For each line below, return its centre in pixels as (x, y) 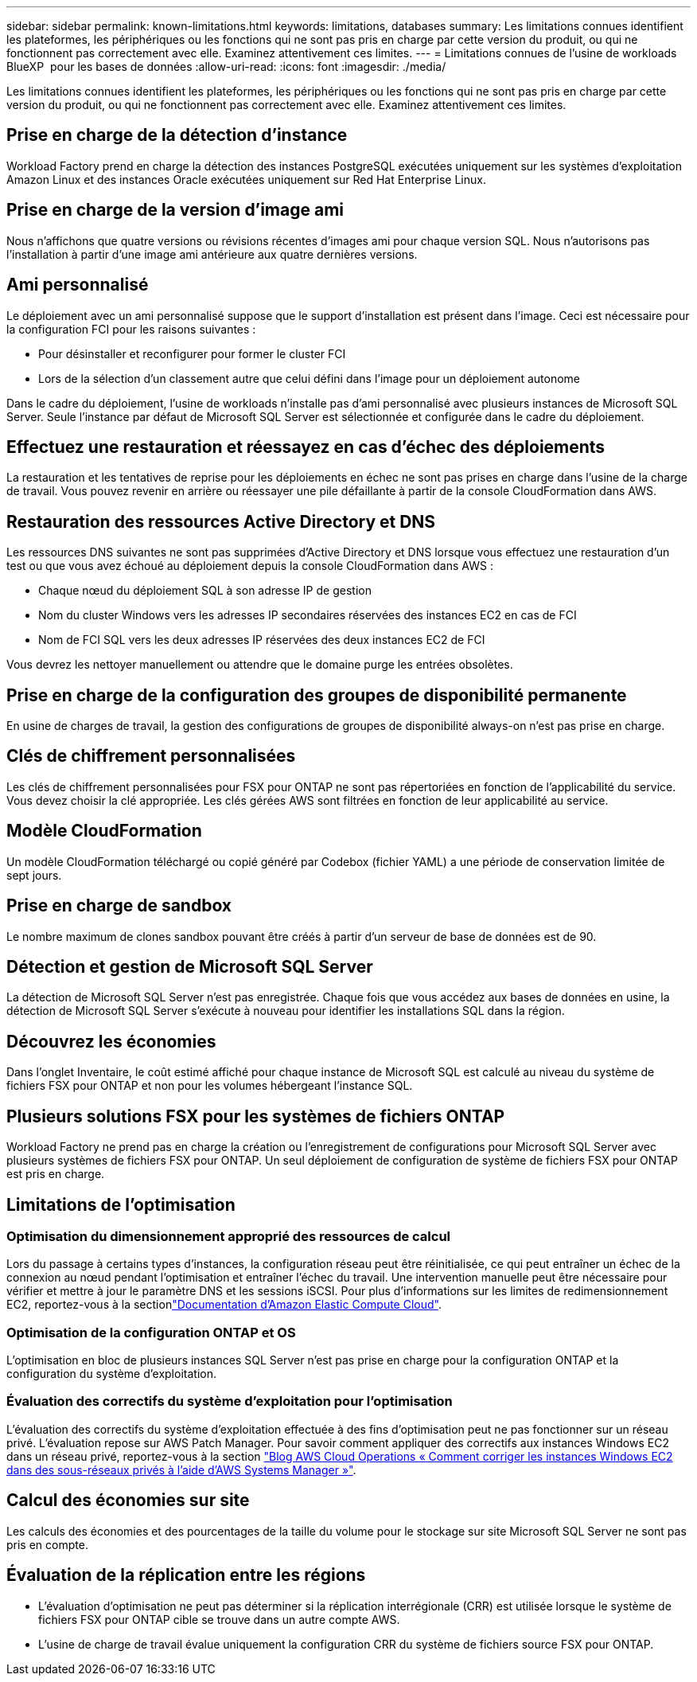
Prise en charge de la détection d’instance (177, 135)
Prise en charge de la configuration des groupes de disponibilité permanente (317, 695)
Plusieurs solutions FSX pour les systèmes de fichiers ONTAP (256, 1116)
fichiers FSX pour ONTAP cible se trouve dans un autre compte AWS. (219, 1619)
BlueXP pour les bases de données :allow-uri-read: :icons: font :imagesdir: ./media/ (226, 66)
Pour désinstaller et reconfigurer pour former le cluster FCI (192, 353)
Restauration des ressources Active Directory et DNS (221, 521)
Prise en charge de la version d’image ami (175, 210)
